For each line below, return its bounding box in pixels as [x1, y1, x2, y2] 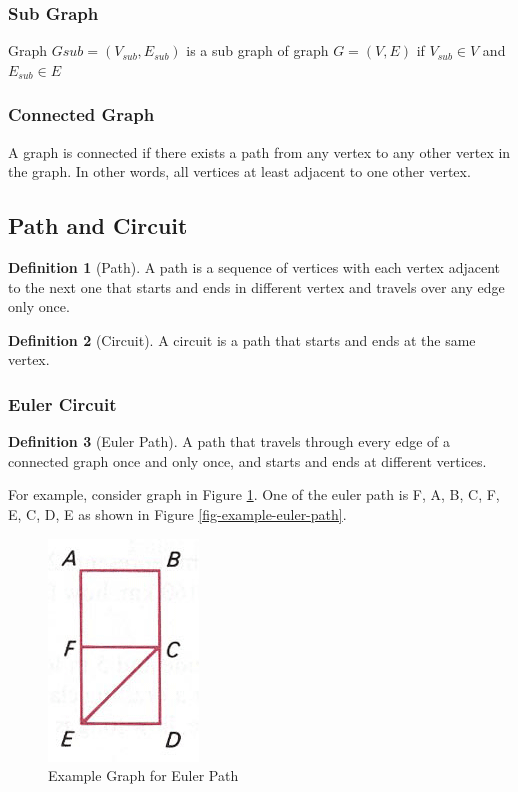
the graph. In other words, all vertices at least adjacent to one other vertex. [8, 161, 471, 182]
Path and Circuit [8, 210, 188, 241]
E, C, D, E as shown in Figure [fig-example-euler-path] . [8, 503, 347, 524]
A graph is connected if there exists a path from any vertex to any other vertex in [8, 141, 511, 162]
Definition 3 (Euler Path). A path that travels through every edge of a [8, 431, 451, 452]
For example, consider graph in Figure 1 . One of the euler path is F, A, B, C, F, [8, 484, 500, 505]
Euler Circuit [8, 391, 117, 416]
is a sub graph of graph [186, 40, 329, 61]
